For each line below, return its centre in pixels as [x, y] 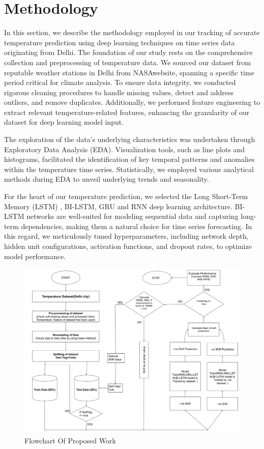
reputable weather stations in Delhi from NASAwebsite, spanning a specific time [129, 72]
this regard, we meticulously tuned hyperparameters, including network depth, [126, 236]
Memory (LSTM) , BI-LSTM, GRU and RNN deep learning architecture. [118, 206]
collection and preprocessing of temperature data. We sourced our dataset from [128, 62]
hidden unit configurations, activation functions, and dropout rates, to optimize [128, 246]
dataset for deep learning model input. [64, 122]
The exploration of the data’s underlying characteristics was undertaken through [130, 139]
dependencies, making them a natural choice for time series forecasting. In [137, 226]
